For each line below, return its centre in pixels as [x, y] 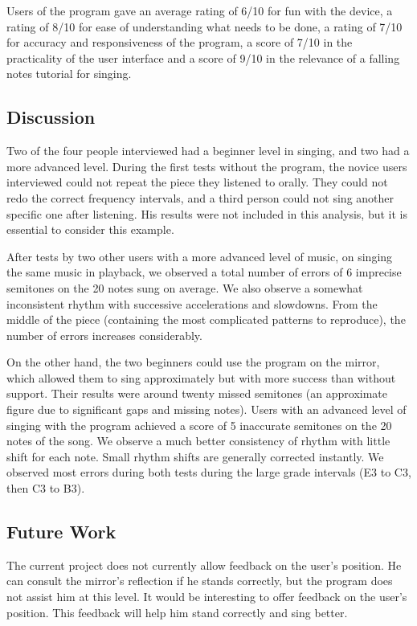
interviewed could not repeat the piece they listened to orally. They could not [197, 182]
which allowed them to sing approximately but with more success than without [201, 377]
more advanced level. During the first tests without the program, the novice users [207, 166]
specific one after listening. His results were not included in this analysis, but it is [207, 213]
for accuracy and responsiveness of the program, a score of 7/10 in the [180, 42]
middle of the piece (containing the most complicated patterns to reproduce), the [206, 319]
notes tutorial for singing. [69, 74]
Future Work [61, 532]
